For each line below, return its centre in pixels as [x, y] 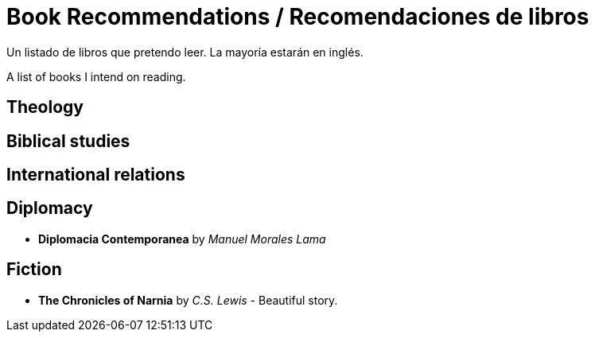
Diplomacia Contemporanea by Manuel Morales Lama [182, 239]
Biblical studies [68, 141]
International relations [96, 175]
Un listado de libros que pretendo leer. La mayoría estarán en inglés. [185, 52]
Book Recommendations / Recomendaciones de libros [298, 17]
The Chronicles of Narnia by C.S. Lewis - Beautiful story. [188, 300]
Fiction [34, 270]
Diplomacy [50, 208]
